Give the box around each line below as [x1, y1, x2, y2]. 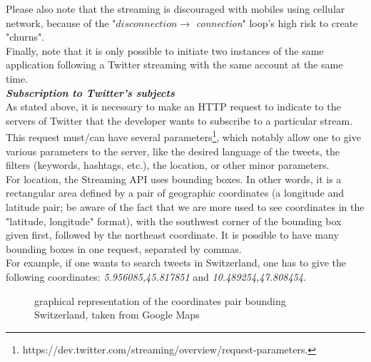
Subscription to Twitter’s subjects [6, 85, 175, 100]
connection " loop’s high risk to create [195, 15, 358, 30]
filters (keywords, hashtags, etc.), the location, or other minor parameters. [6, 157, 330, 172]
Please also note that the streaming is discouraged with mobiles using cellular [6, 1, 345, 16]
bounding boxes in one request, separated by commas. [6, 241, 242, 256]
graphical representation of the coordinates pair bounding [34, 293, 286, 308]
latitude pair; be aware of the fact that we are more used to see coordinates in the [6, 199, 365, 214]
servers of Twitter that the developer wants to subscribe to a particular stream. [6, 113, 353, 128]
